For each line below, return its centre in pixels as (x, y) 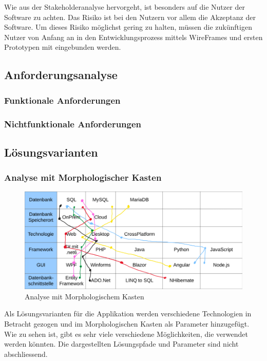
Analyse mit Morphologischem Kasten (84, 296)
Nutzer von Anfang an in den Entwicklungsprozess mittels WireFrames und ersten (133, 37)
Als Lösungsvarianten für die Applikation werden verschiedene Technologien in (128, 313)
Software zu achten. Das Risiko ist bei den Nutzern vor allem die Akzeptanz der (130, 17)
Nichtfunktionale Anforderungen (73, 123)
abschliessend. (26, 354)
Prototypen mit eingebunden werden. (63, 47)
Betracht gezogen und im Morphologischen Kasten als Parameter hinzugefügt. (127, 324)
